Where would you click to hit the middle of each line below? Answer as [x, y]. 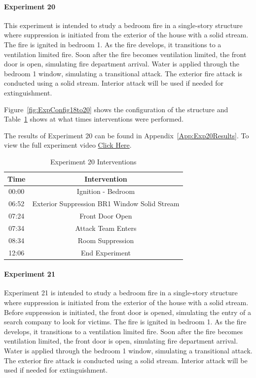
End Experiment [106, 252]
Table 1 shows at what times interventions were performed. [94, 119]
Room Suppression [106, 240]
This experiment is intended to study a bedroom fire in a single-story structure [123, 25]
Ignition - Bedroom [106, 191]
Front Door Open [106, 216]
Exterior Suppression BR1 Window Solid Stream [106, 204]
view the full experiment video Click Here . [68, 145]
